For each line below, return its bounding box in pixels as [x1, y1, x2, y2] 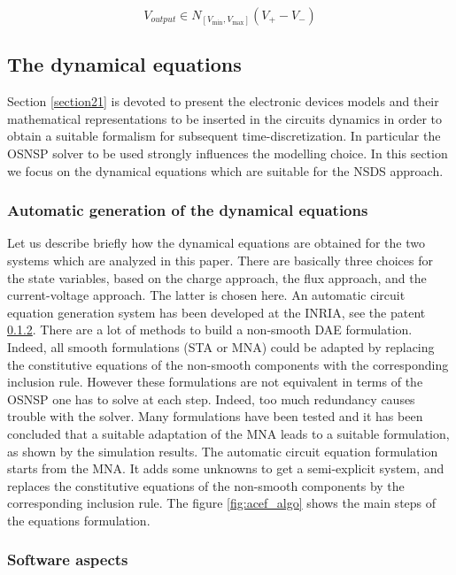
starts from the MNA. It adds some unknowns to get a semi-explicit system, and [7, 459, 444, 478]
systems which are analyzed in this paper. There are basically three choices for [7, 250, 433, 269]
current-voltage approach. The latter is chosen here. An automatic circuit [7, 286, 406, 304]
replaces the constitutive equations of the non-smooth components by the [7, 476, 405, 494]
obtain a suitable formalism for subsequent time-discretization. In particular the [7, 126, 441, 145]
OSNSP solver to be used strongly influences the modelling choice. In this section [7, 143, 448, 162]
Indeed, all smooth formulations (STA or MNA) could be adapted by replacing [7, 337, 435, 356]
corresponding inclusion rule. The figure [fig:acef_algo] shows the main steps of [7, 494, 437, 512]
